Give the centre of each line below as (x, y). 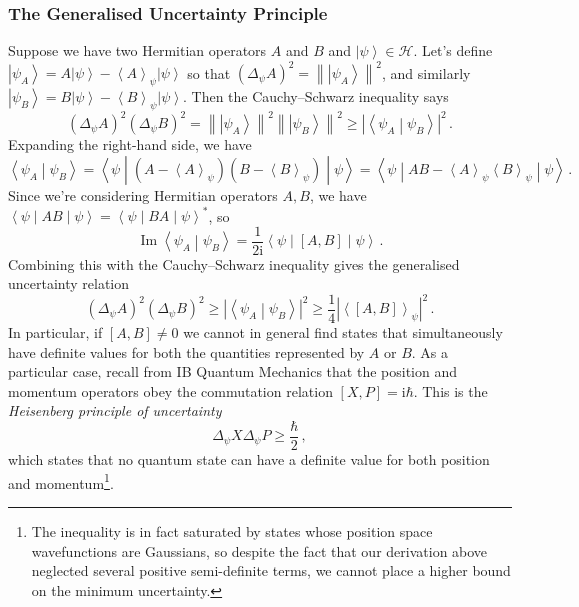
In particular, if (55, 332)
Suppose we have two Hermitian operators (137, 50)
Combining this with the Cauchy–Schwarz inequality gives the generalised (234, 263)
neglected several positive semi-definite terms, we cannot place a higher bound (271, 570)
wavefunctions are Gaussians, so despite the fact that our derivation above (259, 550)
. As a (430, 351)
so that (209, 72)
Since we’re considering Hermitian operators (143, 195)
